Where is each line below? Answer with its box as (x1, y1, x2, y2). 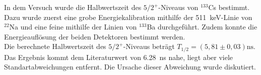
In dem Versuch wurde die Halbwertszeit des (4, 2, 142, 12)
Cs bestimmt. (208, 2, 250, 12)
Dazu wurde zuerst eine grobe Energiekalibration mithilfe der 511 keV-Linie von (4, 11, 252, 22)
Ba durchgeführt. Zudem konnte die (147, 21, 257, 32)
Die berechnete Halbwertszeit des (4, 41, 106, 51)
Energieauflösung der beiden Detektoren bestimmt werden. (4, 31, 185, 41)
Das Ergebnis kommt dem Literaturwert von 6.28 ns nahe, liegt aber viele (4, 51, 233, 62)
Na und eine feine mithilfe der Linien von (9, 21, 137, 32)
